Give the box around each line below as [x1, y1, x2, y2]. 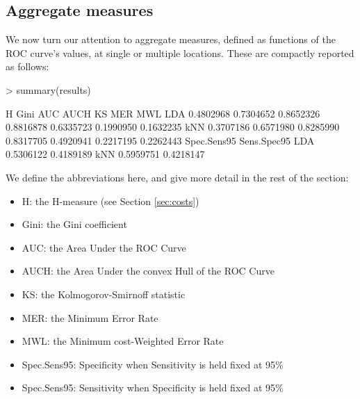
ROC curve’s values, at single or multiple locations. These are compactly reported [6, 45, 354, 60]
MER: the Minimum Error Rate [22, 310, 158, 325]
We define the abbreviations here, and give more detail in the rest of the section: [6, 170, 349, 184]
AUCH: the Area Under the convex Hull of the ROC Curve [22, 263, 275, 278]
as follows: [6, 59, 49, 74]
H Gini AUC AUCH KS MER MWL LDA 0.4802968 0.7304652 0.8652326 [6, 106, 320, 120]
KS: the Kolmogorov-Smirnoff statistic [22, 286, 186, 301]
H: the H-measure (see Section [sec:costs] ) [22, 193, 199, 208]
